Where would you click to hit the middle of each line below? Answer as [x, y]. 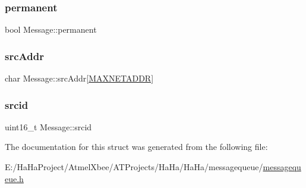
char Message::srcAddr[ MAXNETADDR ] [79, 78]
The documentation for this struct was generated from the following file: [136, 147]
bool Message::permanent [51, 29]
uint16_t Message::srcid [48, 126]
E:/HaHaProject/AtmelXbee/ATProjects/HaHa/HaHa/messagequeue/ [134, 167]
